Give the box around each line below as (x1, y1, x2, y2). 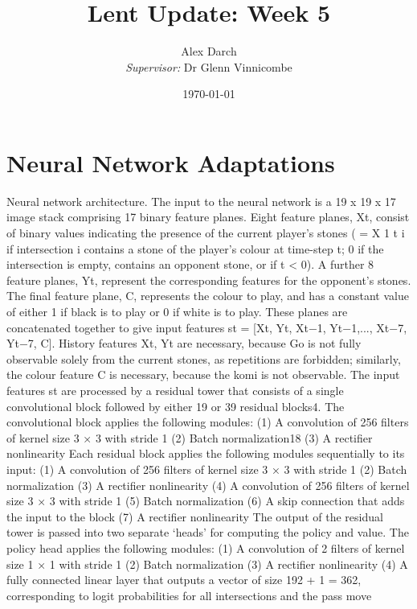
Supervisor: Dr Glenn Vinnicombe (125, 58, 292, 75)
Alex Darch (181, 43, 237, 60)
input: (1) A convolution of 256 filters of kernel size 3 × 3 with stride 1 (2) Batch (6, 460, 407, 477)
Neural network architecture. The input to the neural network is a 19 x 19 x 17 (6, 192, 396, 209)
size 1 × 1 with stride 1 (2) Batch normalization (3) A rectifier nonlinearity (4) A (6, 555, 408, 572)
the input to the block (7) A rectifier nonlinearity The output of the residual (6, 508, 383, 525)
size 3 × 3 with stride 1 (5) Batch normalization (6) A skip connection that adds (6, 492, 405, 509)
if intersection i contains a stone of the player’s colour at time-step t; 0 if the (6, 240, 384, 257)
